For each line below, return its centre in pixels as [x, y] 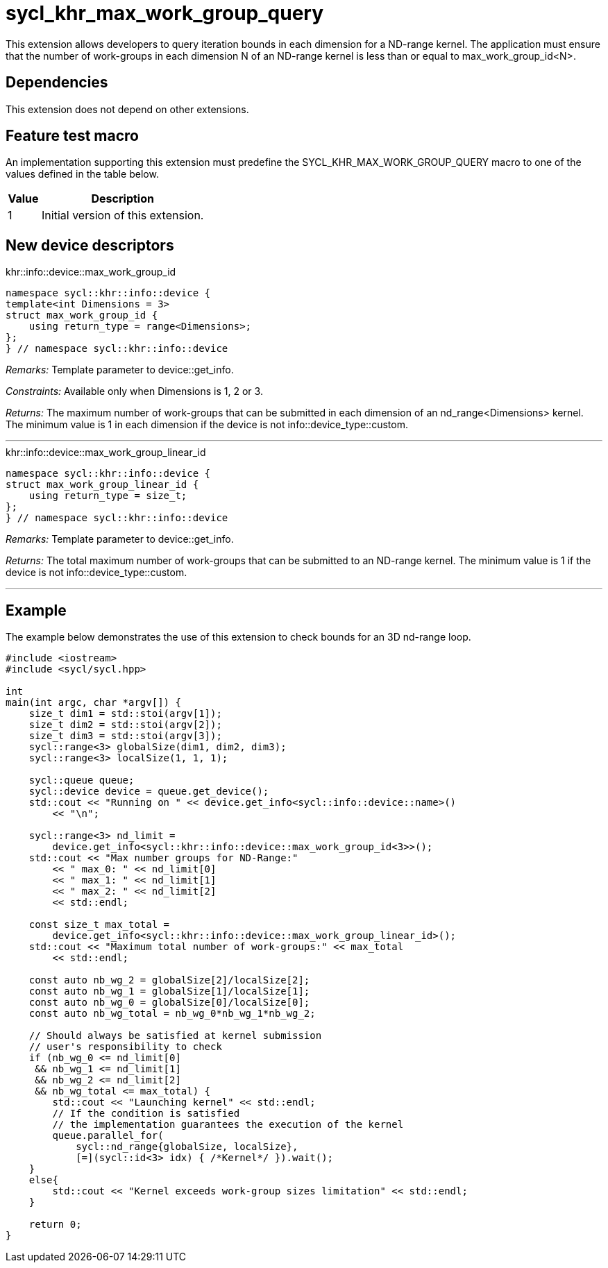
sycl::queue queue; [82, 780]
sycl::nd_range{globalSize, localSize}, [187, 1147]
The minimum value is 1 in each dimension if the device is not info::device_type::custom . [207, 425]
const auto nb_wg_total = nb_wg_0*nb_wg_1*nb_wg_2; [172, 1014]
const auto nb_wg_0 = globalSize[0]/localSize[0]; [169, 1003]
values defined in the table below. [82, 174]
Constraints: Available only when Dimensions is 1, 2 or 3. [134, 391]
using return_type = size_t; [108, 496]
